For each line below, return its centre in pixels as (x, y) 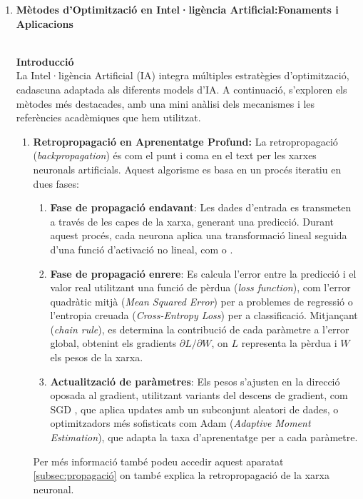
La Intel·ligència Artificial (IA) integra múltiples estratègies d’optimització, (183, 75)
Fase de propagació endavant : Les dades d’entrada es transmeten (201, 207)
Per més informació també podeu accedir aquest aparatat (158, 461)
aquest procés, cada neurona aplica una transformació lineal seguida (199, 235)
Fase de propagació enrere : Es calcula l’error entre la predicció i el (203, 273)
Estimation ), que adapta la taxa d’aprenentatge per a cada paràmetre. (204, 437)
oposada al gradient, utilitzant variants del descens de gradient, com (199, 395)
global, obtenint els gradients (113, 343)
